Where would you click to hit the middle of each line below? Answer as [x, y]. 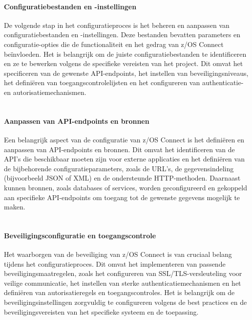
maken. [15, 207]
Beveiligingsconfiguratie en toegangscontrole [80, 235]
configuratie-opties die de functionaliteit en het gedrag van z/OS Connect [114, 44]
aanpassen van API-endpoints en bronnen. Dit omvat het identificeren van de [119, 149]
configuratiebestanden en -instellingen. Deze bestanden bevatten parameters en [122, 34]
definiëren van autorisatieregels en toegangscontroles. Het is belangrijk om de [119, 292]
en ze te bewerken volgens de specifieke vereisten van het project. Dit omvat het [124, 63]
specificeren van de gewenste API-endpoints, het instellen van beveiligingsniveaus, [126, 73]
